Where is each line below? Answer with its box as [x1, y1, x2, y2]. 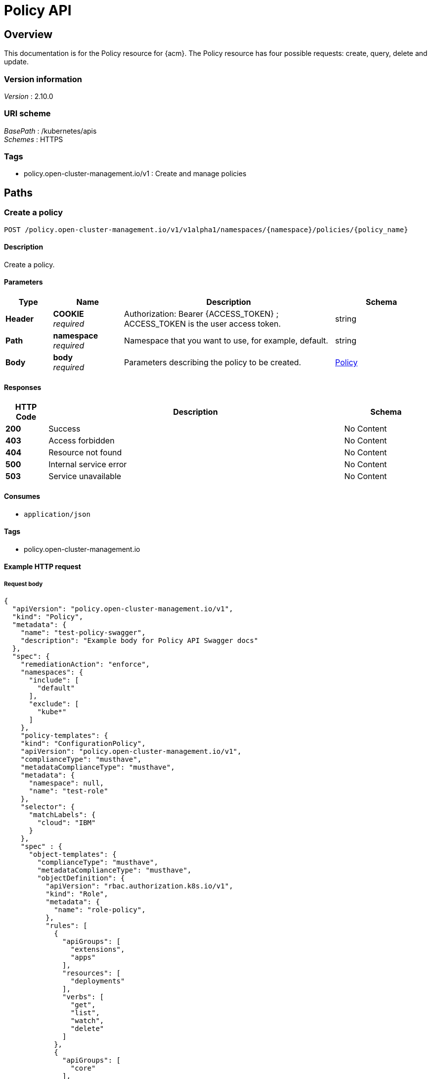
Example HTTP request [4, 562, 81, 571]
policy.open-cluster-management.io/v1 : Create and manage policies [24, 169, 247, 178]
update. [4, 57, 29, 66]
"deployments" [70, 977, 125, 985]
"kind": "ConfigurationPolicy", [20, 739, 146, 748]
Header [5, 314, 34, 324]
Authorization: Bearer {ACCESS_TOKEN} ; [124, 309, 279, 319]
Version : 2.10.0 [4, 92, 53, 100]
